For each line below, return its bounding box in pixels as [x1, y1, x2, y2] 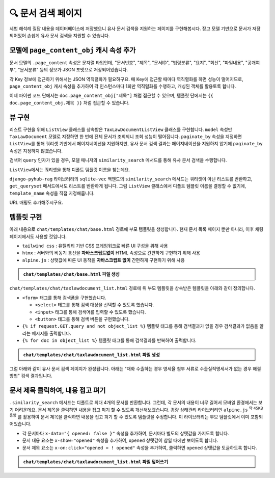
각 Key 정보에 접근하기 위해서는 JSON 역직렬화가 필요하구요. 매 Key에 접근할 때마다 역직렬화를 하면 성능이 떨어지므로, [9, 76, 244, 82]
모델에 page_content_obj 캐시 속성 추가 [9, 46, 136, 55]
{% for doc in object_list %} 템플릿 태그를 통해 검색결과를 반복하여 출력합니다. [22, 337, 197, 343]
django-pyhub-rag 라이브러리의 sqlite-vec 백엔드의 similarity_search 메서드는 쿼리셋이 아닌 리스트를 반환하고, [9, 176, 253, 182]
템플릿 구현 [9, 213, 42, 222]
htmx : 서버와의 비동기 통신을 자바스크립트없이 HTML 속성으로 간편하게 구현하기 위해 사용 [22, 250, 201, 256]
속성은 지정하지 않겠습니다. [9, 148, 63, 154]
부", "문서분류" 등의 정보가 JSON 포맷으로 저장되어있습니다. [9, 67, 128, 73]
